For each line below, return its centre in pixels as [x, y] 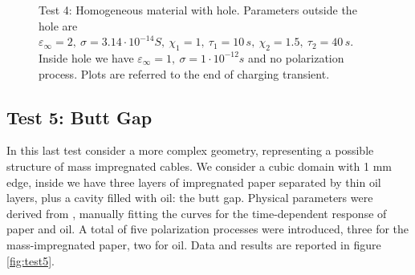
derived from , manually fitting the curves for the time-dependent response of [197, 213]
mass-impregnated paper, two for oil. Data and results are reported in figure [194, 244]
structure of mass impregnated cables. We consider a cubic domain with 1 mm [199, 166]
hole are [58, 25]
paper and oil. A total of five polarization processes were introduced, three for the [208, 229]
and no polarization [296, 57]
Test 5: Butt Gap [79, 117]
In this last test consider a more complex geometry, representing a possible [190, 150]
